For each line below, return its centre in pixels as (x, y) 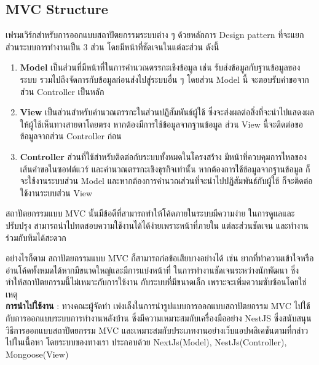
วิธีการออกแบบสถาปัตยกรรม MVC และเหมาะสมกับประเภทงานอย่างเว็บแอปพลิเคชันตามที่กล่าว (157, 330)
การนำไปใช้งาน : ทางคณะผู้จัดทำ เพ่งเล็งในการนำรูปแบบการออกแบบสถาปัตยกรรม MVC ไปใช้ (158, 306)
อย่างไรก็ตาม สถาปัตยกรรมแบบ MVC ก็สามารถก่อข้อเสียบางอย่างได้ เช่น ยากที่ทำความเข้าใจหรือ (160, 258)
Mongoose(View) (37, 354)
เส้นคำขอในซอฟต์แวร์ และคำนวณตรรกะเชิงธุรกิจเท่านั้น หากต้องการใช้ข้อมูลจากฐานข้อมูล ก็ (165, 168)
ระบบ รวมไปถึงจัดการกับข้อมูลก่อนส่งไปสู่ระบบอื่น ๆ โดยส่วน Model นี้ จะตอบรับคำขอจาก (164, 79)
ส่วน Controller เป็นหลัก (62, 91)
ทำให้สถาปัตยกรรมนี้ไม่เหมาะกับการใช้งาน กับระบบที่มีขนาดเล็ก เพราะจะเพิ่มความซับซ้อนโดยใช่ (156, 282)
